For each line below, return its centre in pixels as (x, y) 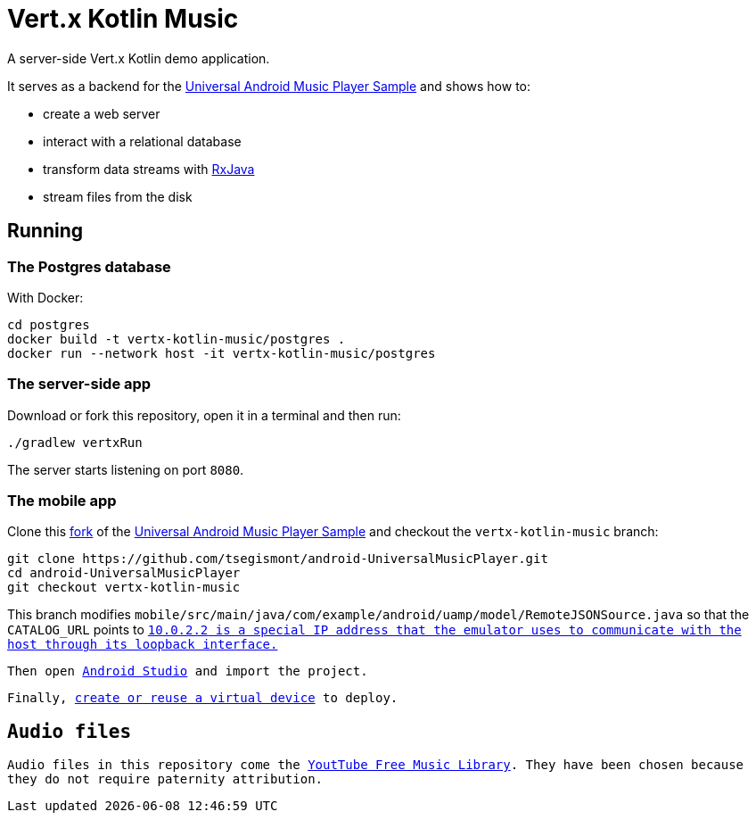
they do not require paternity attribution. (165, 779)
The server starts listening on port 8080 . (126, 469)
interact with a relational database (142, 141)
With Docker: (45, 297)
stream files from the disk (118, 196)
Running (45, 231)
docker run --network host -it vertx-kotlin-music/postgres (222, 353)
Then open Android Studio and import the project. (188, 671)
